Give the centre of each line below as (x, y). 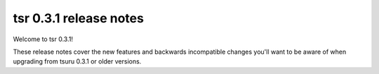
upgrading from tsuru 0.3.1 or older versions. (77, 61)
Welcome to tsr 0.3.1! (43, 39)
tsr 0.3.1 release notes (78, 18)
